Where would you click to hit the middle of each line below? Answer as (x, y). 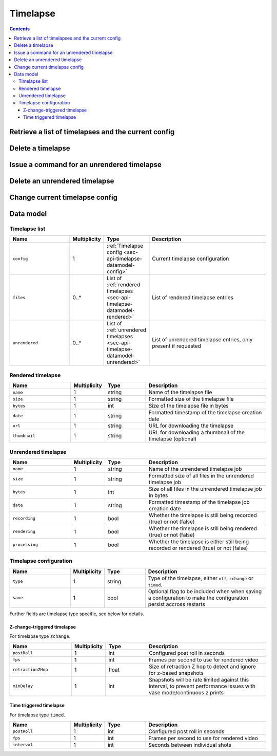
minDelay (23, 686)
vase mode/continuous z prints (186, 692)
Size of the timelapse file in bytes (189, 406)
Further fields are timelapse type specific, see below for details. (77, 614)
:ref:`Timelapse (125, 246)
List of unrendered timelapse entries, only (202, 340)
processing (25, 545)
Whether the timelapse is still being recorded (203, 515)
